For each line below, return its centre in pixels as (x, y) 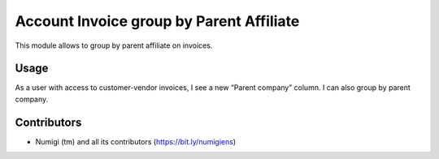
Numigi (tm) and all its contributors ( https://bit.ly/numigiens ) (136, 141)
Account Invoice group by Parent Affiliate (157, 21)
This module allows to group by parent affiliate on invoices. (114, 45)
